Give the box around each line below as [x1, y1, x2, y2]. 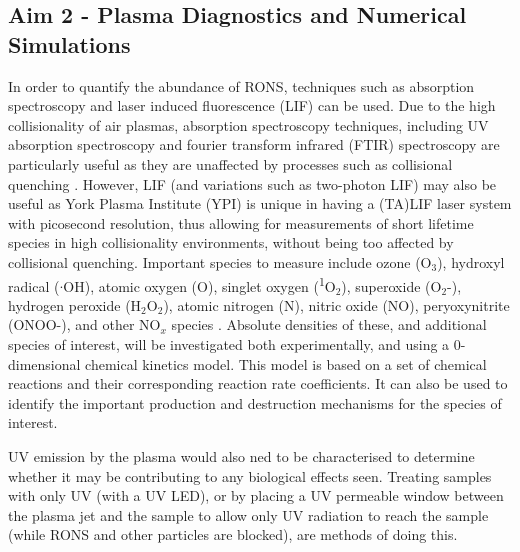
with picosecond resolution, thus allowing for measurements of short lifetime [8, 212, 474, 233]
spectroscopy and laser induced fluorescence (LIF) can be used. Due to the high [8, 95, 496, 116]
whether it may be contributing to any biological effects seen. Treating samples [8, 465, 492, 486]
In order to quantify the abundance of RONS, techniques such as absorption [8, 75, 475, 96]
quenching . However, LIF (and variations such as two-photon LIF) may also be [8, 173, 497, 194]
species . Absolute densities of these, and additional [171, 314, 487, 335]
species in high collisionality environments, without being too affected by [8, 232, 454, 253]
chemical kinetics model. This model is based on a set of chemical [85, 353, 487, 374]
